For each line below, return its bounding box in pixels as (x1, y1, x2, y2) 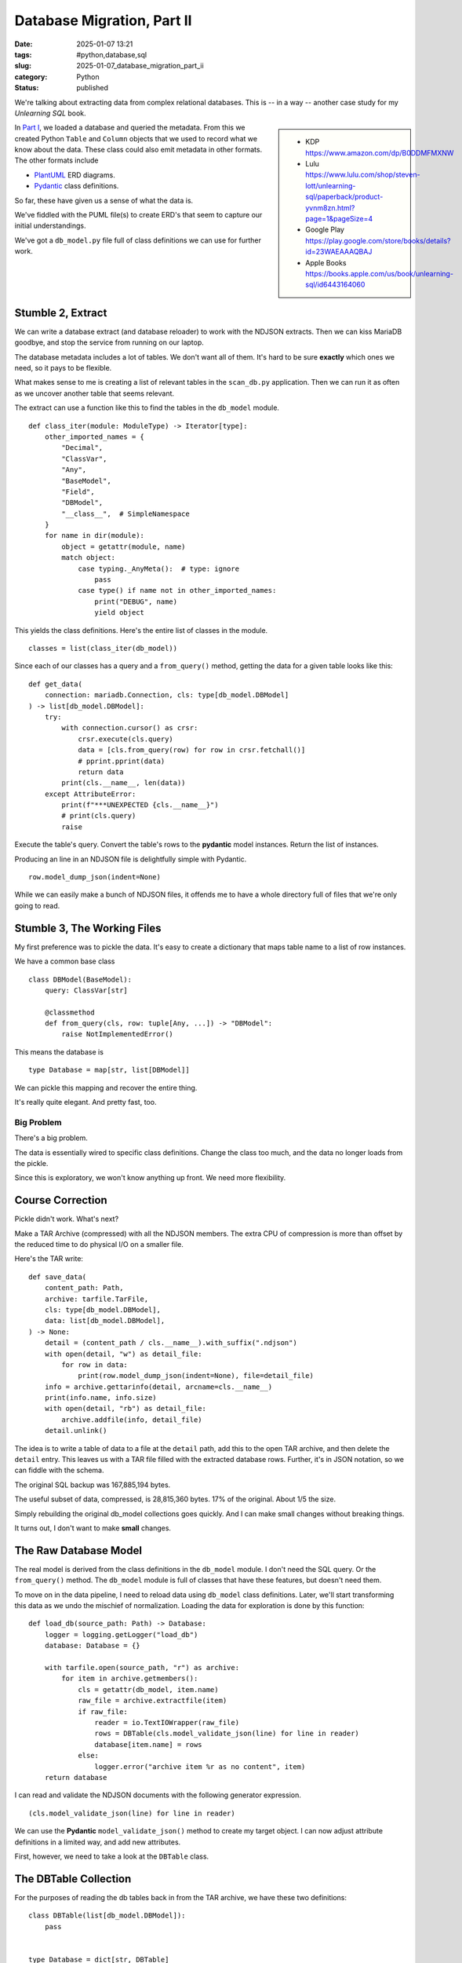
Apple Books (305, 258, 347, 267)
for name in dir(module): (44, 531, 145, 540)
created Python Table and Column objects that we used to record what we (14, 133, 258, 143)
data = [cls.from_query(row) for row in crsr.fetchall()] (78, 746, 306, 755)
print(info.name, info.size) (44, 1394, 157, 1402)
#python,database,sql (76, 49, 147, 59)
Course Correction (14, 1194, 107, 1207)
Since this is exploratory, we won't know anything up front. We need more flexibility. (14, 1173, 286, 1183)
